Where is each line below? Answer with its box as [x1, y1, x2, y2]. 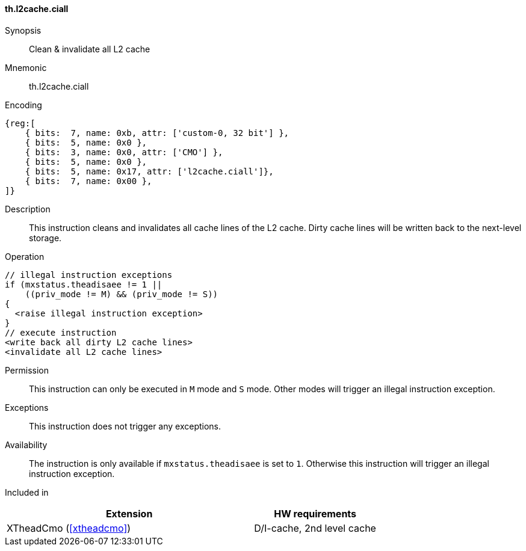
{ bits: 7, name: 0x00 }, [25, 176, 152, 186]
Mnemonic [5, 62, 47, 73]
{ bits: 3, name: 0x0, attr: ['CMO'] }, [25, 147, 223, 157]
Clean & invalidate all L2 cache [29, 43, 150, 54]
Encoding [5, 99, 42, 110]
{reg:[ [5, 118, 36, 128]
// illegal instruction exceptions [5, 269, 173, 280]
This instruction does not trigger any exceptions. [29, 420, 221, 431]
